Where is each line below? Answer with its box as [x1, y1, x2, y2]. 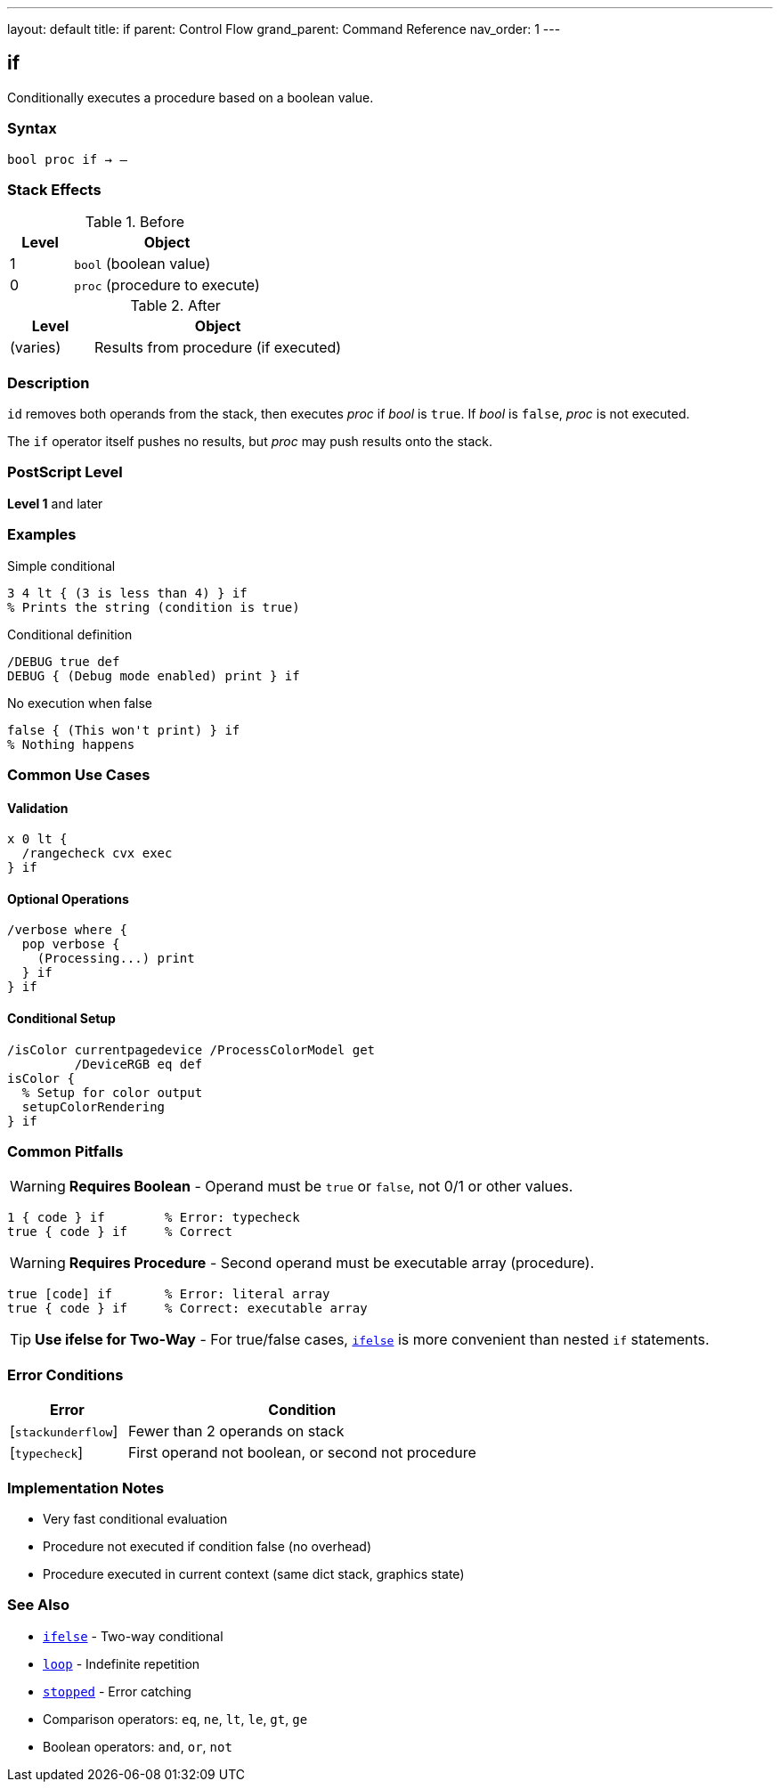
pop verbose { [21, 937, 120, 952]
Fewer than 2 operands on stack [127, 1422, 345, 1441]
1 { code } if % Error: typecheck [7, 1210, 300, 1225]
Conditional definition [7, 626, 133, 642]
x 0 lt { [7, 832, 68, 847]
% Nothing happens [7, 736, 135, 752]
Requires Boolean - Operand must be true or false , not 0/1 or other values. [69, 1177, 573, 1196]
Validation [7, 800, 69, 816]
